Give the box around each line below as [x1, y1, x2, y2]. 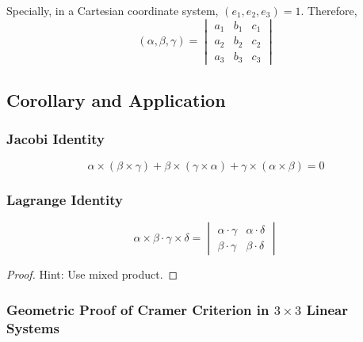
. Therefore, [300, 2, 357, 18]
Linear [306, 299, 348, 319]
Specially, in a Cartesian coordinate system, [6, 2, 219, 18]
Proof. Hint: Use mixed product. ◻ [6, 266, 178, 283]
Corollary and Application [6, 87, 226, 112]
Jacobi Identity [6, 128, 105, 148]
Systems [6, 317, 59, 337]
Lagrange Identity [6, 190, 123, 210]
